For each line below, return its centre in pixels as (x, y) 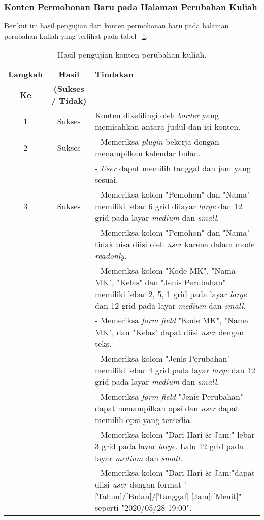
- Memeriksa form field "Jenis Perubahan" (169, 397)
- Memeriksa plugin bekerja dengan (157, 142)
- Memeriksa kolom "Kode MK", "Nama (165, 271)
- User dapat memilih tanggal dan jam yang (173, 168)
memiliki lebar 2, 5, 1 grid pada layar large (171, 294)
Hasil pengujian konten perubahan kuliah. (132, 55)
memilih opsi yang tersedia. (144, 420)
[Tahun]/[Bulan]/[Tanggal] (142, 496)
